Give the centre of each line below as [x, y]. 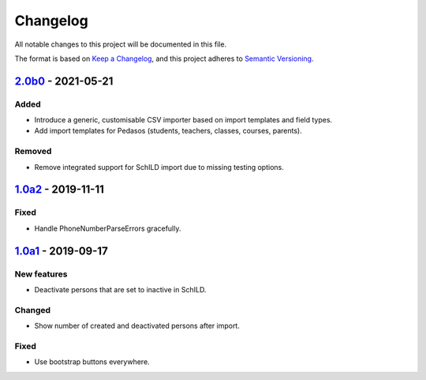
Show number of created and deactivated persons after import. [137, 326]
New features [41, 274]
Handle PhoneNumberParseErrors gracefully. [108, 228]
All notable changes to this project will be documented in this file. [121, 44]
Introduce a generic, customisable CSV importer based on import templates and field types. [183, 120]
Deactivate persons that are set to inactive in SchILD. [120, 289]
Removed [33, 152]
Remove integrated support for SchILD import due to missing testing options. [159, 167]
